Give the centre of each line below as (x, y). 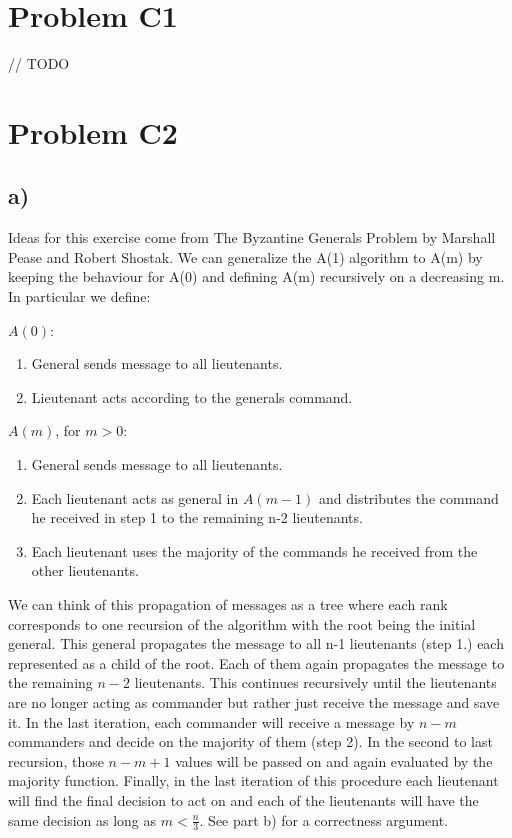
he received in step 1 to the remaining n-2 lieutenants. (197, 517)
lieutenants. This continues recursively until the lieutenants (315, 682)
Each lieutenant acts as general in (135, 497)
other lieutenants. (85, 570)
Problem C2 (93, 131)
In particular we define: (79, 296)
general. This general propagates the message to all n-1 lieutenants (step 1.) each (256, 643)
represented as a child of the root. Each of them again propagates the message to (256, 662)
